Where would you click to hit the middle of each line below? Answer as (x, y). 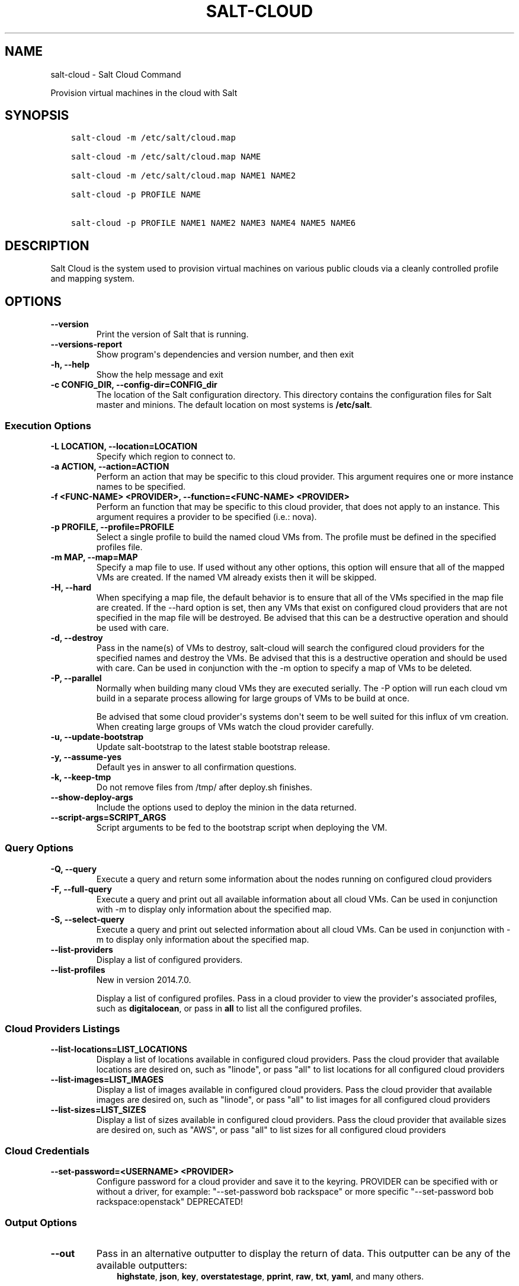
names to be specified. (141, 486)
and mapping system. (93, 279)
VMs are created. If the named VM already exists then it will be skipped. (236, 577)
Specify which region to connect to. (166, 456)
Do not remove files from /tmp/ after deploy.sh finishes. (204, 787)
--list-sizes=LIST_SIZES (98, 1110)
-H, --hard (71, 587)
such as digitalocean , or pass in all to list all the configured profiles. (229, 1008)
